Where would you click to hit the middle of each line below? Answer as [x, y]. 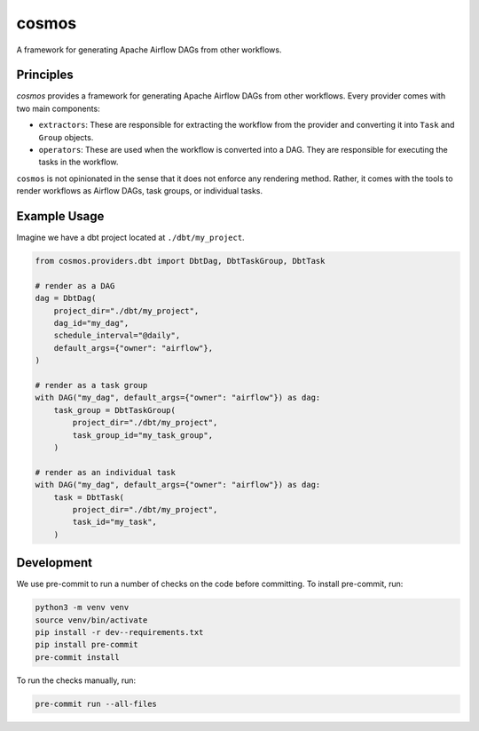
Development [55, 563]
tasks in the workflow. [79, 162]
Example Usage [60, 216]
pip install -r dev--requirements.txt [119, 632]
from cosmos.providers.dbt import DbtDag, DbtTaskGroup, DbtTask [180, 261]
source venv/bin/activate [91, 620]
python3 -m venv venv [82, 608]
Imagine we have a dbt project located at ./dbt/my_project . [130, 238]
